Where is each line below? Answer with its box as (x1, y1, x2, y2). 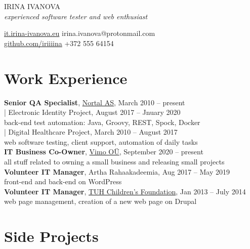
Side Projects (4, 226, 99, 246)
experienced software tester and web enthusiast (4, 11, 148, 21)
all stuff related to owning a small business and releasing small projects (4, 156, 225, 167)
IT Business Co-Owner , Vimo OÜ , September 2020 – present (4, 146, 203, 157)
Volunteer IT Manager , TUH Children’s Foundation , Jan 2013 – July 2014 (4, 186, 246, 196)
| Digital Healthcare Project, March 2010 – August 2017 (4, 127, 178, 137)
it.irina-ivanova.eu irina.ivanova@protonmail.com (4, 28, 155, 38)
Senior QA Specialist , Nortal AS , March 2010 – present (4, 97, 185, 107)
